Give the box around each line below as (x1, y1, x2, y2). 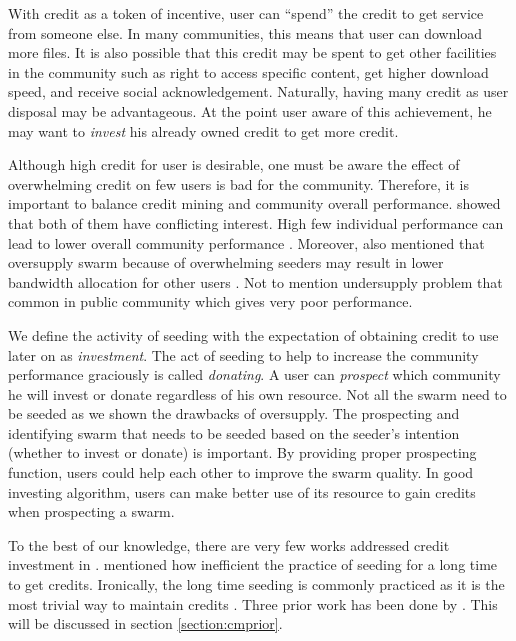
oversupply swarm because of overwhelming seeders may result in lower (8, 252, 444, 273)
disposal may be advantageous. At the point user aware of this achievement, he (8, 100, 492, 121)
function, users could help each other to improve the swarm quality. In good (8, 462, 474, 483)
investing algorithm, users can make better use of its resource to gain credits (8, 481, 476, 502)
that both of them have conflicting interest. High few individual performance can (8, 212, 504, 233)
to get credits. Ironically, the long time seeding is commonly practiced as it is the (8, 574, 505, 595)
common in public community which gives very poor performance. (8, 291, 413, 312)
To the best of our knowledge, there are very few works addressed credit (8, 534, 450, 555)
